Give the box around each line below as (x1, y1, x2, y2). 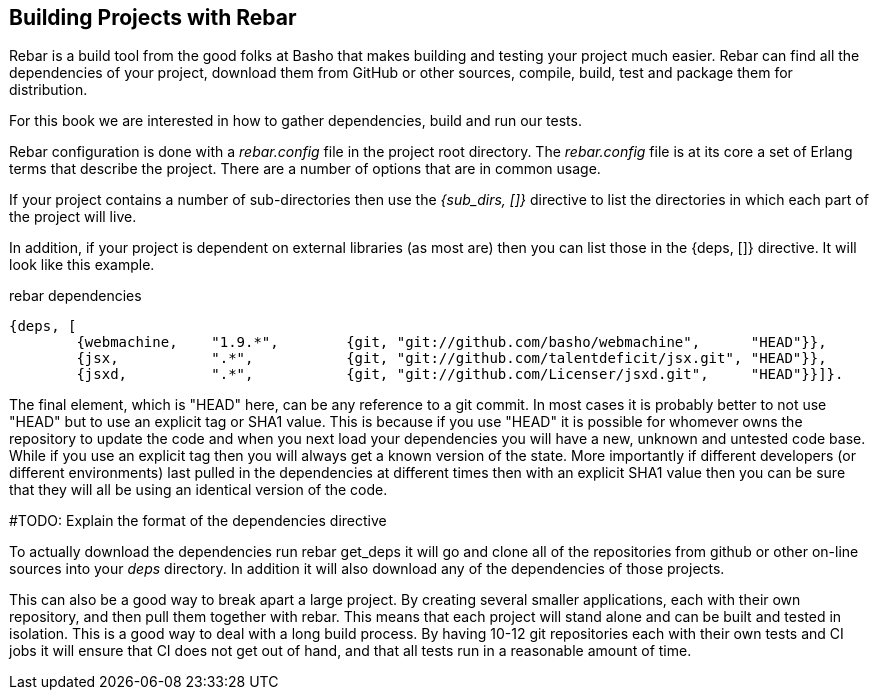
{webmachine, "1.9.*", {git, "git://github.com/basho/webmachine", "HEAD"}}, (76, 334, 827, 351)
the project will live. (9, 208, 137, 226)
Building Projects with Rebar (9, 5, 297, 30)
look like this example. (9, 256, 155, 274)
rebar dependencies (9, 287, 142, 305)
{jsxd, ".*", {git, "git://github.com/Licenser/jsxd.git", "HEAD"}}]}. (76, 366, 844, 383)
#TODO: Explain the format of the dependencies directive (9, 512, 387, 530)
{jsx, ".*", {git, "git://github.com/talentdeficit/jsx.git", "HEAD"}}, (76, 350, 827, 367)
